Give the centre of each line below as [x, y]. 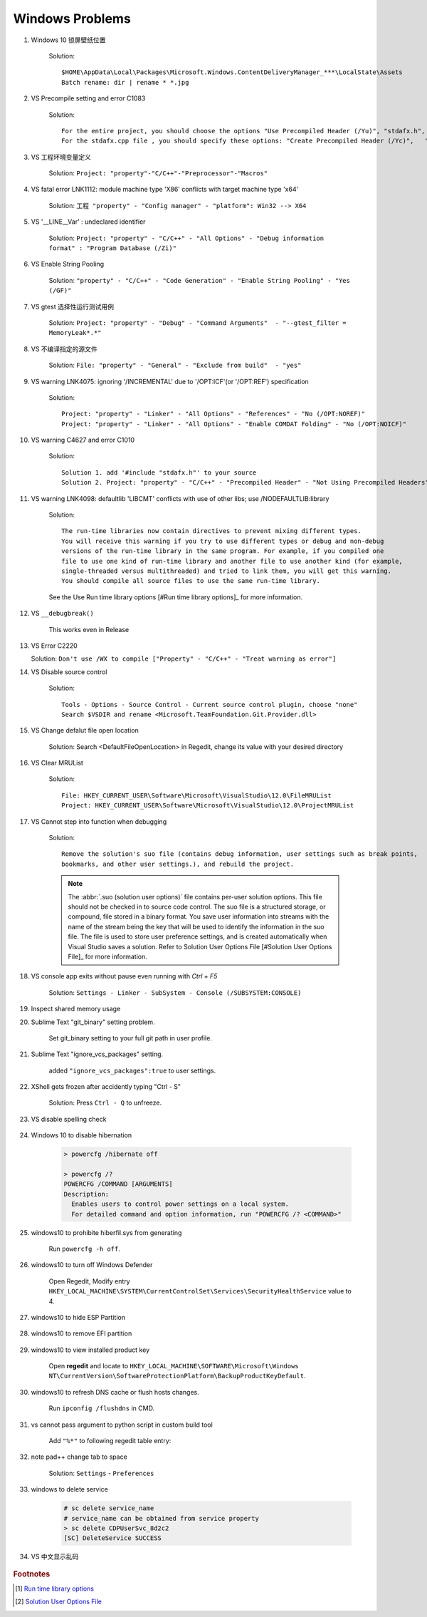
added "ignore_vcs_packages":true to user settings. [132, 1070]
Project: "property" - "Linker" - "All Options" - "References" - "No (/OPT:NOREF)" [213, 414]
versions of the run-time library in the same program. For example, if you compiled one [223, 551]
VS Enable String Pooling [68, 264]
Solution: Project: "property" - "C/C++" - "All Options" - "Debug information [186, 238]
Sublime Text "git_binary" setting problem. [93, 1022]
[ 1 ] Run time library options [54, 1588]
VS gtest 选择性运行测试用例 [72, 306]
